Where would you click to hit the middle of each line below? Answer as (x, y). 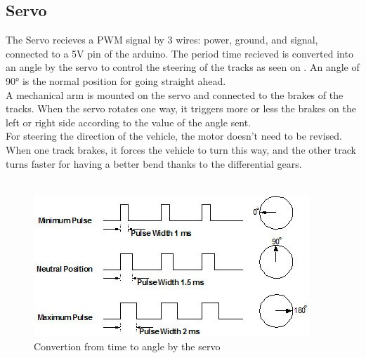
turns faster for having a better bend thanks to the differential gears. (154, 163)
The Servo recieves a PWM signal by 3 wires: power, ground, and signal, (162, 40)
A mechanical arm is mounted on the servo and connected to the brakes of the (175, 94)
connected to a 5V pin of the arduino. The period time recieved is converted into (179, 53)
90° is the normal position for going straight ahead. (116, 80)
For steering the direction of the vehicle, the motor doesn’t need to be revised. (174, 136)
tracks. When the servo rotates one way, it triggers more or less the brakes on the (181, 108)
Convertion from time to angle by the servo (127, 346)
